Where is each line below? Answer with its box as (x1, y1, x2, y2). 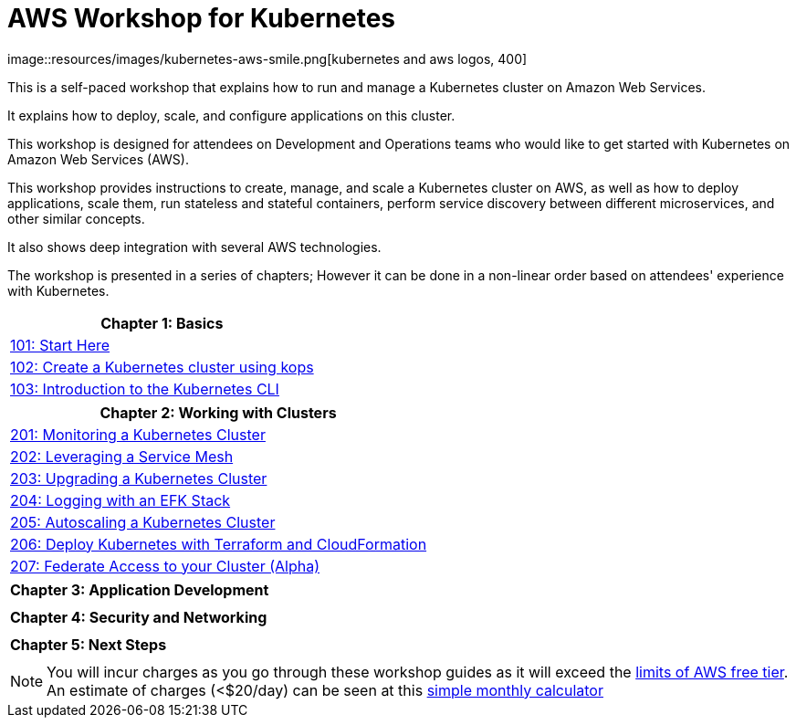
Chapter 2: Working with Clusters (99, 403, 337, 422)
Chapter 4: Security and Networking (10, 607, 267, 626)
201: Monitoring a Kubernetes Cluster (10, 425, 266, 444)
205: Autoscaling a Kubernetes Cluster (10, 512, 276, 531)
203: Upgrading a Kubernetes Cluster (10, 468, 267, 488)
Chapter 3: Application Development (10, 580, 269, 599)
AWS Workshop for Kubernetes (7, 3, 395, 34)
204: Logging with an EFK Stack (10, 490, 231, 510)
